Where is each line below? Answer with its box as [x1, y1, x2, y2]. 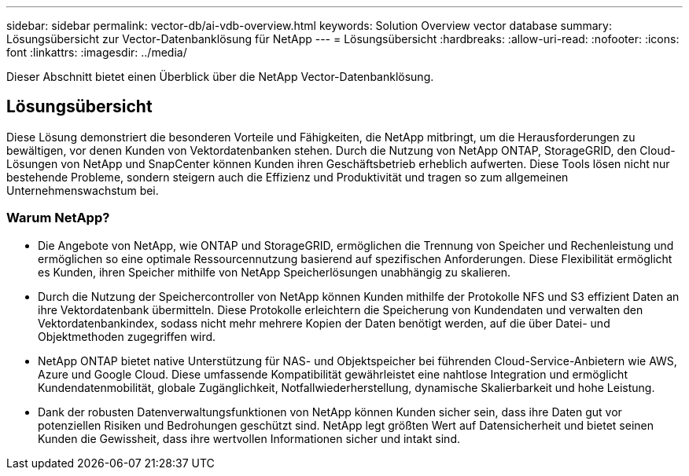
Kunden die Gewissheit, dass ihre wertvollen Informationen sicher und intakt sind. [38, 431, 460, 445]
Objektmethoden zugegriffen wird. [38, 329, 216, 343]
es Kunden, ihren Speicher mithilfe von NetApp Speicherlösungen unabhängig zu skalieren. [38, 265, 511, 279]
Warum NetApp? [6, 210, 110, 226]
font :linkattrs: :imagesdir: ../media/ [6, 46, 187, 59]
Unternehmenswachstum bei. [6, 183, 159, 197]
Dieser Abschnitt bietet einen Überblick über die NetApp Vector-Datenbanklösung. [6, 70, 434, 83]
